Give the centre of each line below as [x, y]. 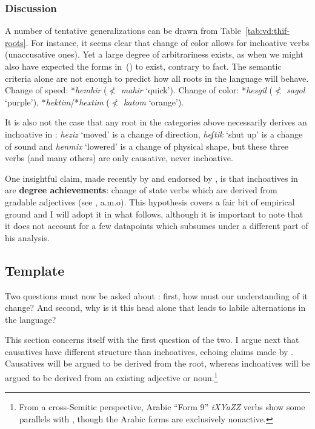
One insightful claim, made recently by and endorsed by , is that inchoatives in [151, 178]
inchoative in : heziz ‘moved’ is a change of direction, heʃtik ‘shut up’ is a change [154, 134]
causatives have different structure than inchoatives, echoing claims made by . [149, 351]
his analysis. [27, 237]
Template [35, 270]
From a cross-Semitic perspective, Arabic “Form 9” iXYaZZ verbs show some [162, 407]
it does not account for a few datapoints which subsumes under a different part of [157, 226]
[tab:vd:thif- [267, 31]
